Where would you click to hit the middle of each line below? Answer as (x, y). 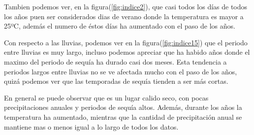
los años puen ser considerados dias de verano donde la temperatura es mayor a (124, 16)
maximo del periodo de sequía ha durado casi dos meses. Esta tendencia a (115, 61)
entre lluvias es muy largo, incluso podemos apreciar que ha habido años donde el (127, 52)
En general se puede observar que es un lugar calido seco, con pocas (106, 97)
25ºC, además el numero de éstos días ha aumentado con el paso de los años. (120, 26)
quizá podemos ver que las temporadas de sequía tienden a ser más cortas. (116, 81)
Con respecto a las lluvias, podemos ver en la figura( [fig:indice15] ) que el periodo (126, 42)
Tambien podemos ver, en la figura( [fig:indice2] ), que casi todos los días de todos (126, 6)
